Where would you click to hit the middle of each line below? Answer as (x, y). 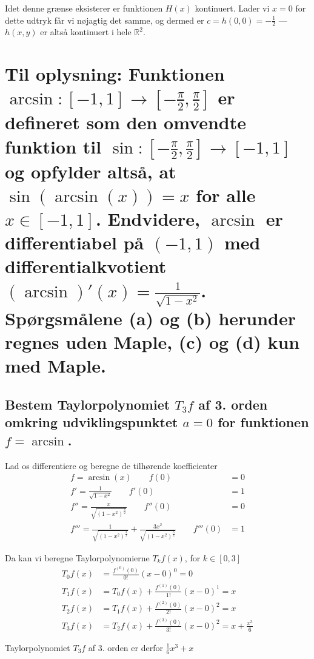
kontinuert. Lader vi (232, 8)
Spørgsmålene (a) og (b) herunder (151, 318)
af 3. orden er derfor (125, 647)
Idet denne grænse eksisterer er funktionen (84, 8)
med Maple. (55, 366)
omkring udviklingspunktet (92, 422)
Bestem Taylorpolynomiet (88, 404)
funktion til (53, 146)
